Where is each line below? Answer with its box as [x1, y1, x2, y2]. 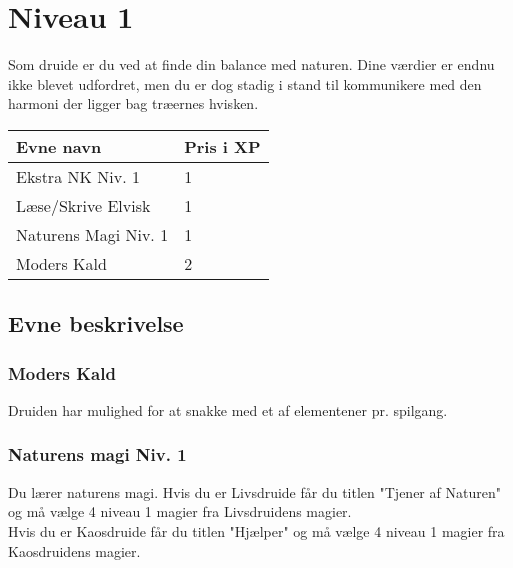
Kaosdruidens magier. [8, 540, 141, 561]
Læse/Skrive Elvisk [16, 193, 151, 217]
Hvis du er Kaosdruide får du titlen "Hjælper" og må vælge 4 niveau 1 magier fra [8, 520, 505, 541]
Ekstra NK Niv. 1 [16, 164, 140, 188]
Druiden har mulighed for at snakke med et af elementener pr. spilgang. [8, 399, 448, 420]
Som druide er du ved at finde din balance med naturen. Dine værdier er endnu [8, 54, 495, 75]
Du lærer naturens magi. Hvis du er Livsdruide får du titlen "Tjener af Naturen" [8, 481, 501, 502]
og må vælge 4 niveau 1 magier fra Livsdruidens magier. [8, 501, 352, 522]
